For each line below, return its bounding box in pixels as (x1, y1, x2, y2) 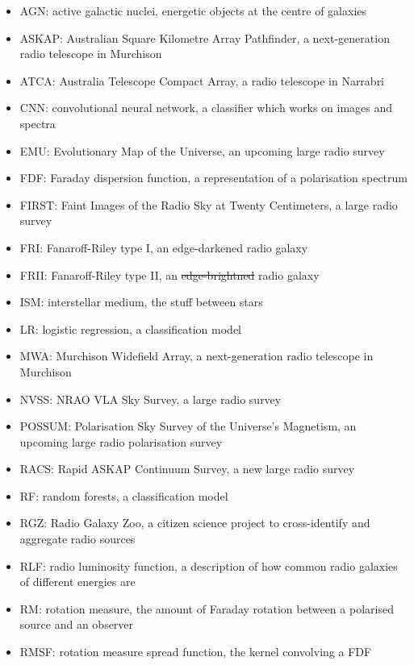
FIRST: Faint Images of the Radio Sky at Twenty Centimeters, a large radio (19, 196, 398, 213)
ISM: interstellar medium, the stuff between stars (19, 293, 263, 310)
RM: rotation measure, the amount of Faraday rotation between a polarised (19, 600, 394, 617)
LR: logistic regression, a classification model (19, 320, 242, 337)
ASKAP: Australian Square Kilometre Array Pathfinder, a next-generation (19, 29, 390, 46)
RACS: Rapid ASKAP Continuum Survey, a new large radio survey (19, 460, 355, 477)
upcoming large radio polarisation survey (19, 433, 223, 450)
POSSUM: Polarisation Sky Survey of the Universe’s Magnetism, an (19, 418, 357, 434)
